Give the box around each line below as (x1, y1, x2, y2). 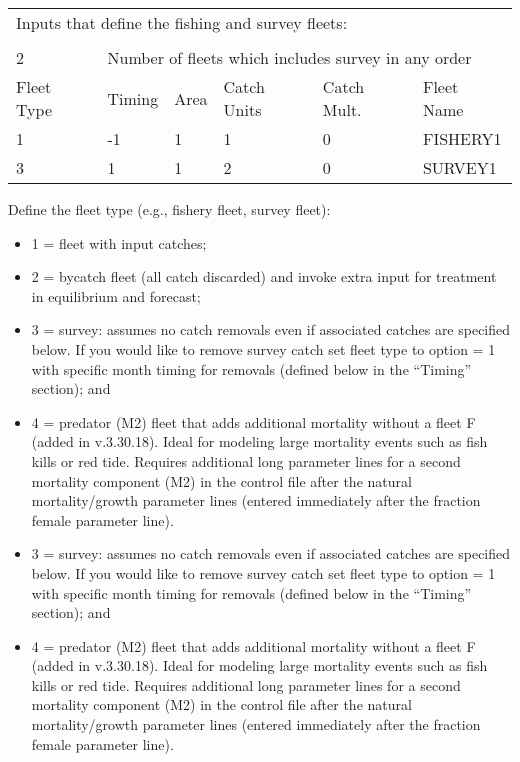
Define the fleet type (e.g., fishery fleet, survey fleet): (8, 199, 331, 219)
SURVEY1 (422, 156, 497, 179)
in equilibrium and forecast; (31, 285, 201, 306)
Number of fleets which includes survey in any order (107, 46, 472, 69)
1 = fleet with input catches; (31, 232, 207, 253)
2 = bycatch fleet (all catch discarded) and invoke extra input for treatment (31, 266, 497, 287)
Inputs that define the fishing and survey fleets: (16, 11, 348, 34)
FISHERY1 (422, 127, 502, 150)
